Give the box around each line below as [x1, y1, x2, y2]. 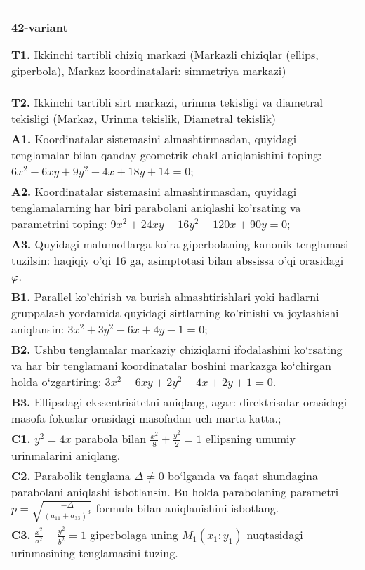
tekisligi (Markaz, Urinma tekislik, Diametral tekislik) [11, 110, 277, 126]
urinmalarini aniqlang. [11, 446, 121, 463]
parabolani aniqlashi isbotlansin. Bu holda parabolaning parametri [11, 483, 339, 500]
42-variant [11, 19, 68, 35]
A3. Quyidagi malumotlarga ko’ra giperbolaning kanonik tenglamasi [11, 236, 349, 252]
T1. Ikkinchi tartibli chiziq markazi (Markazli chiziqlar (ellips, [11, 46, 319, 62]
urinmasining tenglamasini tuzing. [11, 544, 178, 561]
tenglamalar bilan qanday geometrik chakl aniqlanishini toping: [11, 147, 322, 163]
